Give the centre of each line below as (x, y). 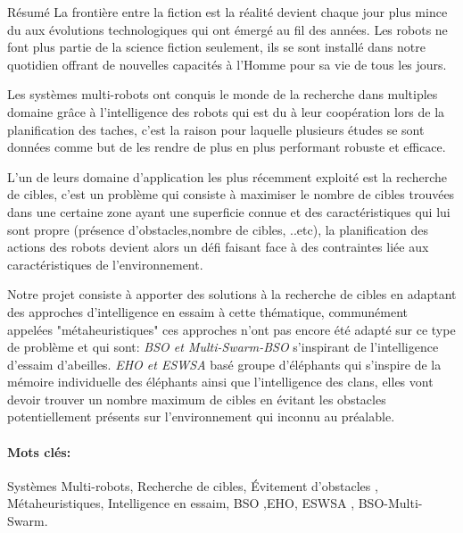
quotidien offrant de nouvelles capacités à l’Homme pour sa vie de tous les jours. (227, 64)
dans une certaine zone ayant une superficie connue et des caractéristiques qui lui (229, 211)
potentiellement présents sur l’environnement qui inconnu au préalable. (201, 416)
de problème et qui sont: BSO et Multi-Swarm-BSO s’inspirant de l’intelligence (223, 347)
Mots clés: (39, 451)
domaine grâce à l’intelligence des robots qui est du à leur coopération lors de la (226, 111)
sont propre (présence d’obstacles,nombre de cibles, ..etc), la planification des (218, 229)
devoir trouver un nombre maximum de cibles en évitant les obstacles (197, 399)
